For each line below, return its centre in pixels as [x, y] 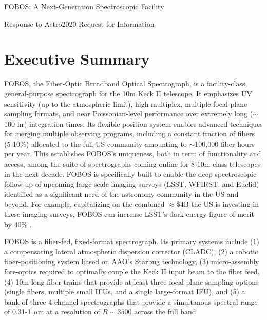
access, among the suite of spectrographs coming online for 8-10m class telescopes [132, 164]
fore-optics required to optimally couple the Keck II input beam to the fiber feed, [132, 271]
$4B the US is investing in [217, 204]
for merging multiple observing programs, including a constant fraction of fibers [129, 134]
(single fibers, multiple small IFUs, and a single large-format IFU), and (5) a [125, 292]
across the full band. [166, 312]
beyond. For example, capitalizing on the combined [84, 204]
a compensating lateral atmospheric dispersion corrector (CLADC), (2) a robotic [131, 251]
